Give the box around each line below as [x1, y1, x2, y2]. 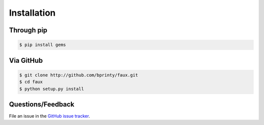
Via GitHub [9, 56, 43, 65]
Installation [9, 7, 56, 18]
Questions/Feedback [9, 100, 75, 108]
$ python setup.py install [19, 86, 84, 92]
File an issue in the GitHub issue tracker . [9, 113, 90, 119]
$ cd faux [19, 79, 43, 85]
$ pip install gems [19, 42, 66, 48]
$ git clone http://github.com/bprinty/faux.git [19, 72, 138, 78]
